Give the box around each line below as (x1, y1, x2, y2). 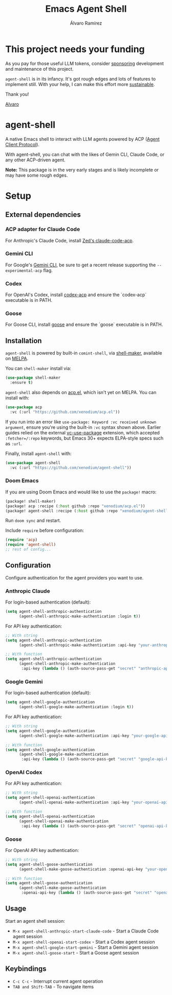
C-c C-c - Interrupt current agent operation (12, 978, 103, 984)
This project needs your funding (5, 43, 145, 55)
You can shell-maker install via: (5, 365, 72, 371)
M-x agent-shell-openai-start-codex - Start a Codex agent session (12, 939, 155, 945)
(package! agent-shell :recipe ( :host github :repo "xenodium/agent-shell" (5, 508, 170, 513)
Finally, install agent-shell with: (5, 450, 72, 457)
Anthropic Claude (5, 587, 50, 594)
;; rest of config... (5, 547, 52, 552)
